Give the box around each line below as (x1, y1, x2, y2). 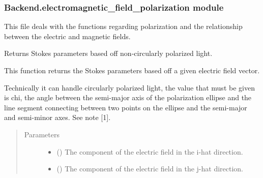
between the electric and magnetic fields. (4, 31, 131, 41)
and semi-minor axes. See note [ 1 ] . (4, 112, 111, 123)
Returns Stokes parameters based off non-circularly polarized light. (4, 48, 213, 58)
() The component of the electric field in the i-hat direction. (56, 146, 243, 157)
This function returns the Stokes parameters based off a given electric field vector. (4, 65, 260, 75)
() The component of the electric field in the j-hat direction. (56, 163, 244, 174)
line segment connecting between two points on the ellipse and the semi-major (4, 102, 247, 112)
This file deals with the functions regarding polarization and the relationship (4, 21, 243, 32)
